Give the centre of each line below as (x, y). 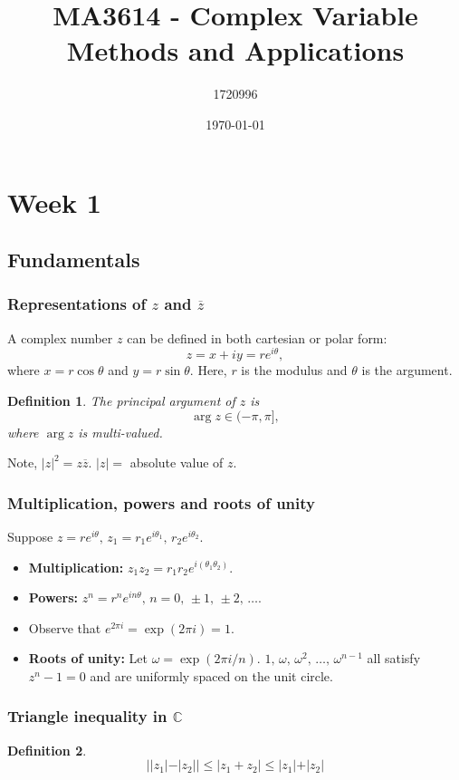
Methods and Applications (235, 50)
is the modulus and (294, 370)
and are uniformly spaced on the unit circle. (211, 675)
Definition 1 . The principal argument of (121, 400)
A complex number (60, 337)
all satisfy (394, 658)
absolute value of (177, 462)
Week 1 (54, 202)
